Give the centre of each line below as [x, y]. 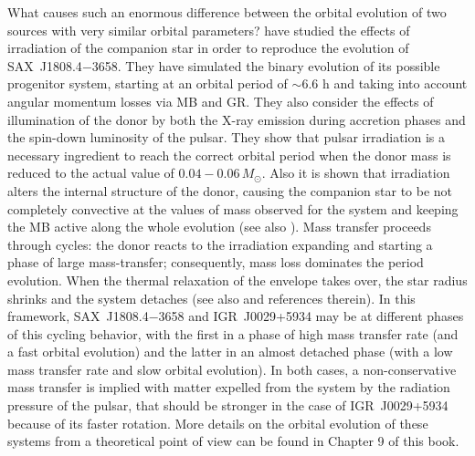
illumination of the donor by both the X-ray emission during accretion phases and [237, 119]
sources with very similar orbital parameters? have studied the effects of [209, 30]
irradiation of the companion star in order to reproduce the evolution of [208, 48]
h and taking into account [395, 83]
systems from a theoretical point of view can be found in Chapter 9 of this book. [233, 441]
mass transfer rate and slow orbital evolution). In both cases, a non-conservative [232, 369]
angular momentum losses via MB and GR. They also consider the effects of [221, 101]
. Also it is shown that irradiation [356, 173]
